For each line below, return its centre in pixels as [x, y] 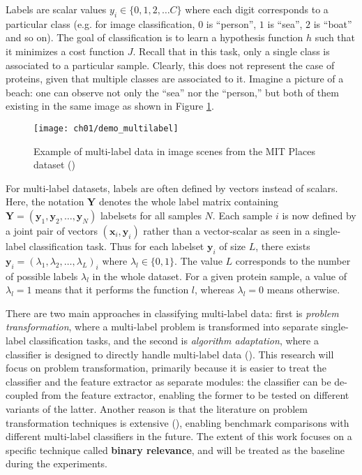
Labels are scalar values [56, 9]
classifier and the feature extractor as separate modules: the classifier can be [168, 381]
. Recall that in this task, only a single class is [231, 51]
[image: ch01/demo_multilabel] [106, 128]
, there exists [283, 246]
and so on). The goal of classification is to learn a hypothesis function [154, 37]
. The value [198, 260]
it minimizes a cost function [65, 51]
